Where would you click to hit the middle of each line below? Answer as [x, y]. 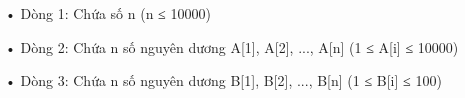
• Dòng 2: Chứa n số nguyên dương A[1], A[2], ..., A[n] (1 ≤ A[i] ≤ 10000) [232, 46]
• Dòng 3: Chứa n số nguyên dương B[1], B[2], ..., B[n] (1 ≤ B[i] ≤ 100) [223, 80]
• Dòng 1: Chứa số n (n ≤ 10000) [108, 13]
